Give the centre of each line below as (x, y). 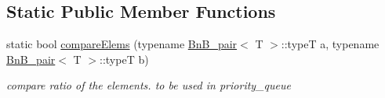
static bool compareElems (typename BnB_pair (122, 44)
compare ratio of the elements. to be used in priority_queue (149, 85)
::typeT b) (124, 59)
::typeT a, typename (330, 44)
